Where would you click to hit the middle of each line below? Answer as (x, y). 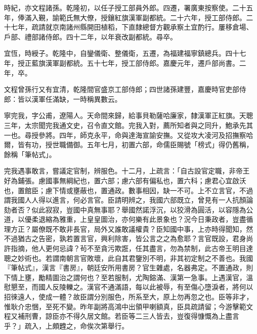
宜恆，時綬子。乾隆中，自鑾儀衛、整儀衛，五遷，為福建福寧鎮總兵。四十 (122, 53)
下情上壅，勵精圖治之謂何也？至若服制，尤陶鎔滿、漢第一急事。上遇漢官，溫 (128, 277)
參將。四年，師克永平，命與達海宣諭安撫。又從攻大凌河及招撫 (139, 135)
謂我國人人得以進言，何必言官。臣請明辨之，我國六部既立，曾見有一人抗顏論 (128, 200)
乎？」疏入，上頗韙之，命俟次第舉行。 (66, 325)
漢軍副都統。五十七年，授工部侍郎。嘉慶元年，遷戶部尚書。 (142, 63)
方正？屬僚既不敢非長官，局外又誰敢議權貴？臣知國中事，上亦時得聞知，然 (132, 229)
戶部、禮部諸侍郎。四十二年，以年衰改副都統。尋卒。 (90, 36)
